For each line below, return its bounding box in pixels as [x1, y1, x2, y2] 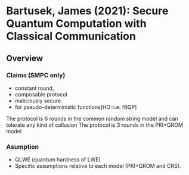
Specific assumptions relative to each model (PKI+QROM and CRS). [14, 162, 181, 170]
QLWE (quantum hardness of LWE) [14, 156, 101, 163]
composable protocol [14, 90, 67, 98]
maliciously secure [14, 97, 61, 104]
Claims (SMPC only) [6, 71, 66, 79]
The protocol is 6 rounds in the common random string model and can [6, 115, 179, 122]
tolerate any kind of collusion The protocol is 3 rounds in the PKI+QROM [6, 121, 184, 129]
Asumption [6, 142, 39, 151]
